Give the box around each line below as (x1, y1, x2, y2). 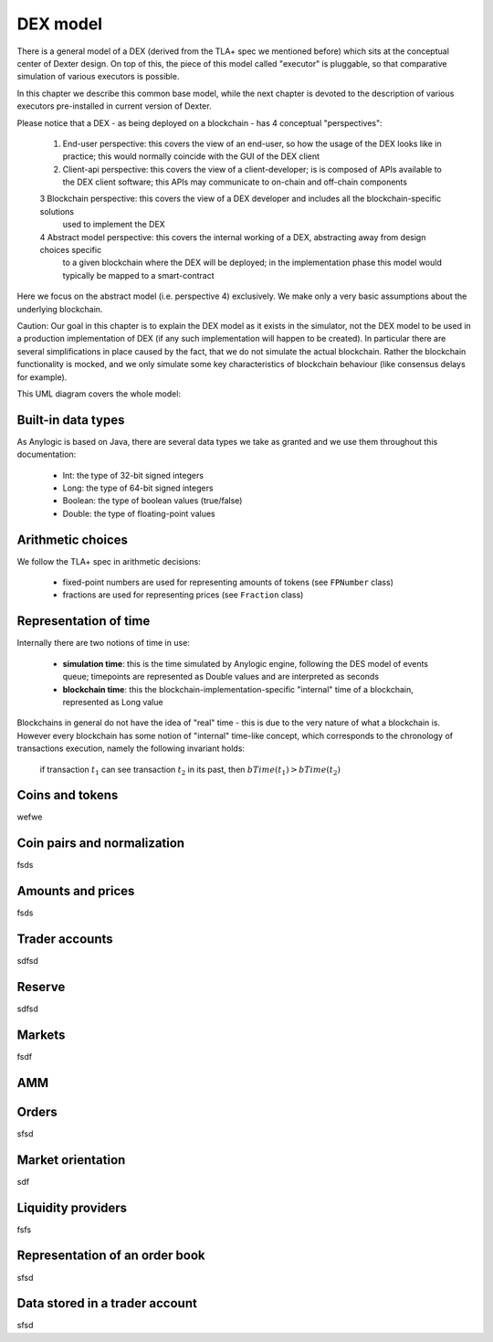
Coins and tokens (16, 787, 119, 803)
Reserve (16, 978, 66, 995)
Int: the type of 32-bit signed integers (62, 470, 205, 481)
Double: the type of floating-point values (62, 508, 215, 519)
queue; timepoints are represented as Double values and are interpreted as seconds (62, 671, 379, 682)
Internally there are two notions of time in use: (16, 638, 191, 649)
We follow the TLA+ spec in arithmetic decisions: (16, 555, 201, 566)
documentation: (16, 449, 77, 460)
